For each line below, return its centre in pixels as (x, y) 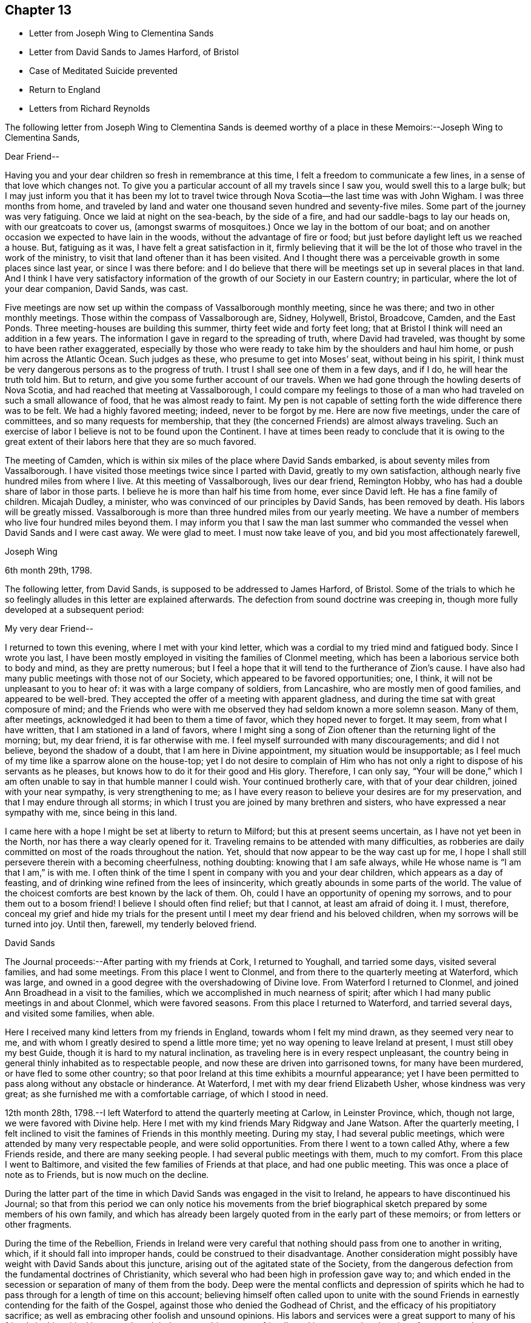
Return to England (65, 90)
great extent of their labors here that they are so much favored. (131, 442)
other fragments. (38, 1225)
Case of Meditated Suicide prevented (103, 71)
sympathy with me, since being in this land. (91, 813)
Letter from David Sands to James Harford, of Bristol (134, 52)
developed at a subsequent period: (75, 610)
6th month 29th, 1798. (48, 570)
